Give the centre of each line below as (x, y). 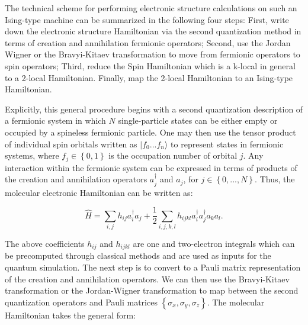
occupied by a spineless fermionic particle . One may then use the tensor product (150, 132)
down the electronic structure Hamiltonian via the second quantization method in (153, 31)
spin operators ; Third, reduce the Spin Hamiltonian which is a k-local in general (150, 65)
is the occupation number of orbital (173, 155)
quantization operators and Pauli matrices (81, 302)
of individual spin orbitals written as (71, 144)
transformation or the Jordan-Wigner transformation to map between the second (152, 290)
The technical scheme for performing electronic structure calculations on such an (151, 8)
